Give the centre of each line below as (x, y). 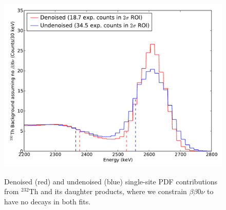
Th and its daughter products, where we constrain (108, 191)
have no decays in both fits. (48, 201)
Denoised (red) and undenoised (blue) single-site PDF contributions (111, 181)
